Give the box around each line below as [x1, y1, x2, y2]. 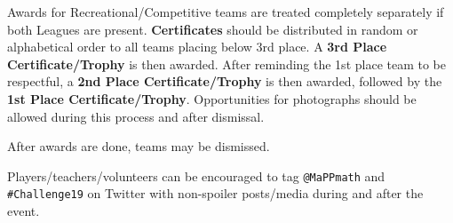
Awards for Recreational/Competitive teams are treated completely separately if [7, 3, 444, 20]
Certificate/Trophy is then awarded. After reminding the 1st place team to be [7, 54, 446, 73]
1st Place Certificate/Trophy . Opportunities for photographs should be [7, 89, 417, 108]
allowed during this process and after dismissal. [7, 107, 265, 125]
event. [7, 202, 40, 220]
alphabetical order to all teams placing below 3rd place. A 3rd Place [7, 37, 387, 56]
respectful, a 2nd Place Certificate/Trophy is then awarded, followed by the [7, 72, 442, 91]
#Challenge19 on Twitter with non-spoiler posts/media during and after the [7, 184, 424, 203]
